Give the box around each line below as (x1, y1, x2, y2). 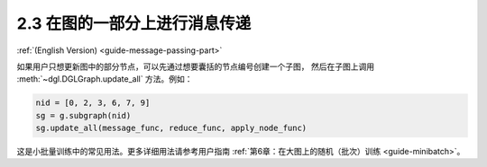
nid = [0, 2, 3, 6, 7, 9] (35, 98, 151, 108)
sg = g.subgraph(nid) (35, 110, 132, 120)
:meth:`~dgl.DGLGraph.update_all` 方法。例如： (16, 74, 193, 84)
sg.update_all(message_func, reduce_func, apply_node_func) (35, 123, 308, 134)
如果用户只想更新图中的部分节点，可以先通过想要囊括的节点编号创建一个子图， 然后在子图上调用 (16, 61, 374, 72)
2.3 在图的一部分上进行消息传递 (16, 13, 252, 33)
